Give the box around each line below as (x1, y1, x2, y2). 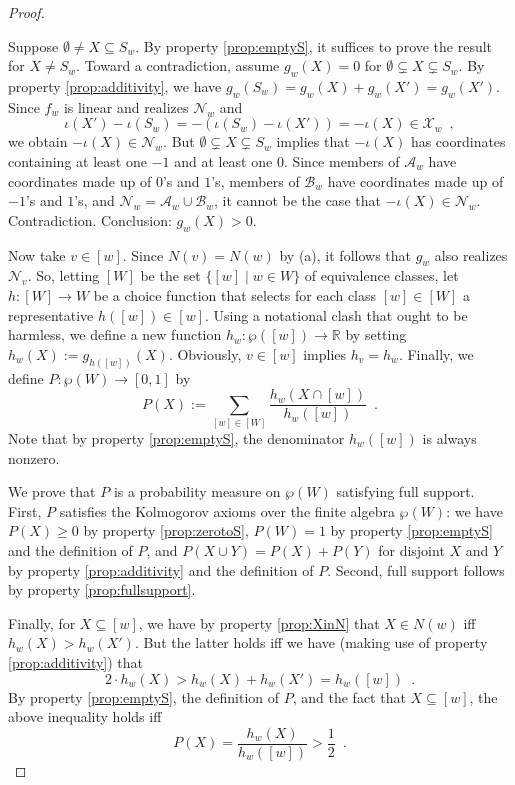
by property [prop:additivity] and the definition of (8, 559, 314, 580)
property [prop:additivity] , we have (8, 75, 222, 96)
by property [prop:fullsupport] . (8, 579, 196, 600)
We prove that (8, 481, 96, 502)
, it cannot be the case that (214, 190, 381, 211)
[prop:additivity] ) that (8, 651, 144, 672)
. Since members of (283, 150, 400, 171)
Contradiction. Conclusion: (8, 209, 172, 230)
